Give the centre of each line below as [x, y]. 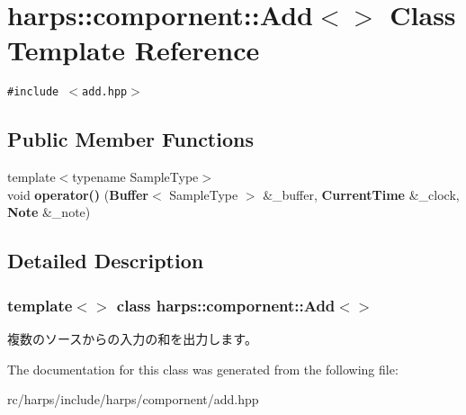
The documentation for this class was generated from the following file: [203, 369]
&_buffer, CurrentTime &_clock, [361, 194]
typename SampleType [135, 177]
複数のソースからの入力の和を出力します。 [132, 338]
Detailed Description [106, 261]
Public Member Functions [130, 139]
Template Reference [134, 50]
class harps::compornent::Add [226, 305]
